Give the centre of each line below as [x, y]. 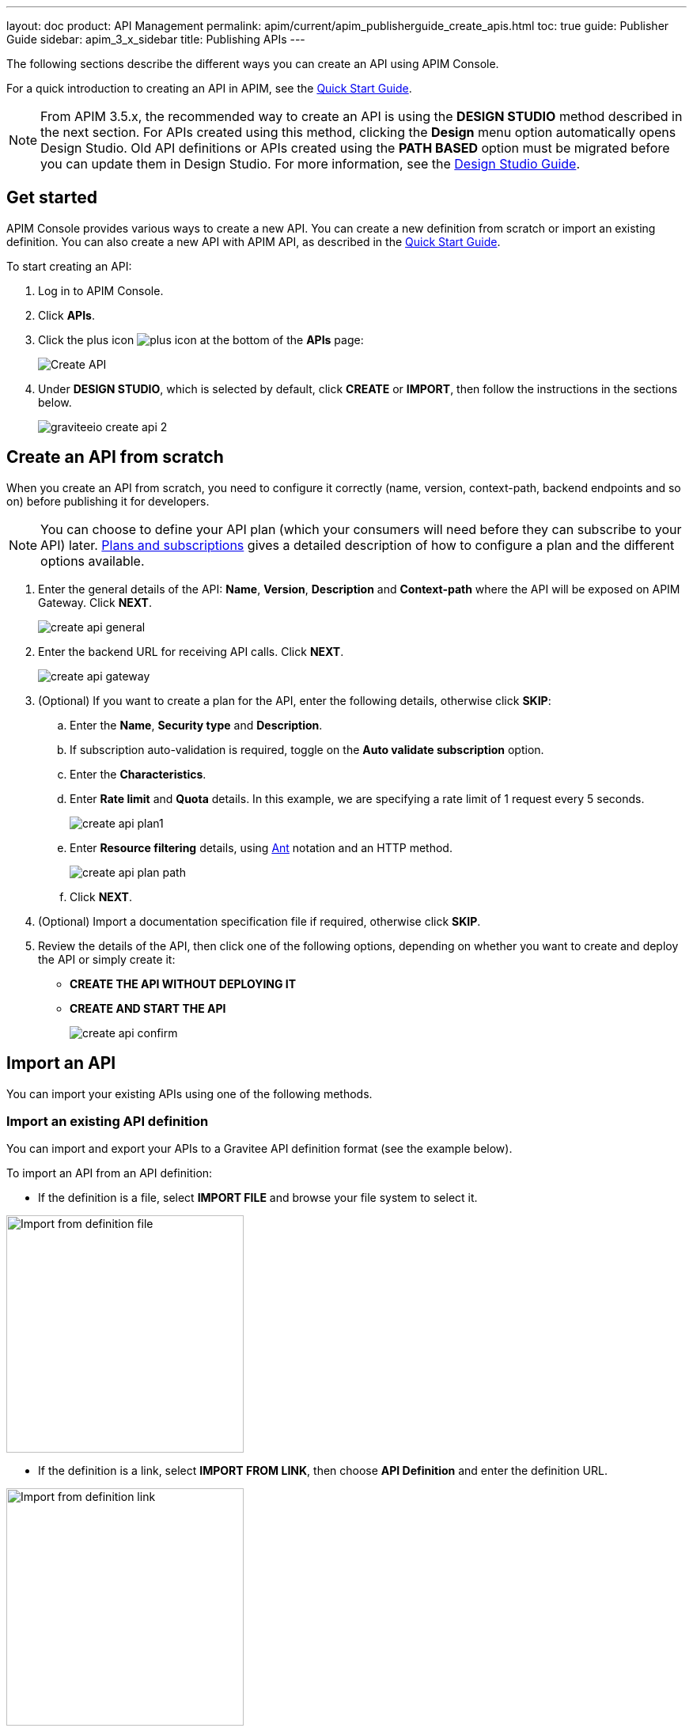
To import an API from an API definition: [110, 1173]
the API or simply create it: [107, 959]
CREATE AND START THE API [148, 1008]
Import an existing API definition [108, 1121]
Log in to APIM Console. [101, 290]
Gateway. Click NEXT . [95, 602]
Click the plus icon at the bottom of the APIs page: [201, 339]
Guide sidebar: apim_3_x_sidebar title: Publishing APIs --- [156, 39]
